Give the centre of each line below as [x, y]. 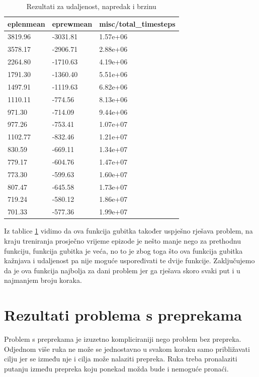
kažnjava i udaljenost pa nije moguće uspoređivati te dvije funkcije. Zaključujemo [129, 260]
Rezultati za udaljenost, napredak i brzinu [91, 6]
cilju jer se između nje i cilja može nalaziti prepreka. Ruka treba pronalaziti [121, 359]
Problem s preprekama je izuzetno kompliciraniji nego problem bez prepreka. [123, 339]
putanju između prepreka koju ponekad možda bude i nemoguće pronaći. [116, 368]
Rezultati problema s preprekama [123, 315]
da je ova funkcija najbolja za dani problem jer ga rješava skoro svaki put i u [122, 270]
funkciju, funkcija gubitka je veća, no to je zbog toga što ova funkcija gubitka [123, 250]
